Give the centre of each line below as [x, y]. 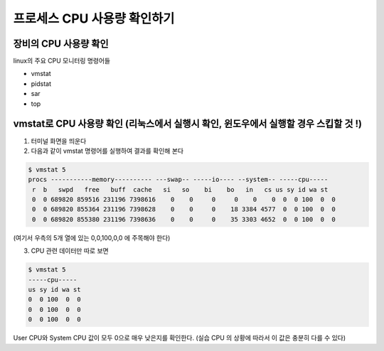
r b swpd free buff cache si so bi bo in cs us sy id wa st [180, 189]
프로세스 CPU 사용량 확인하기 [94, 18]
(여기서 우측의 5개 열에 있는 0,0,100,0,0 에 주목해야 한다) [92, 237]
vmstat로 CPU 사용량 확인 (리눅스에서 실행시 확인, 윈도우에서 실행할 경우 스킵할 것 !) [188, 124]
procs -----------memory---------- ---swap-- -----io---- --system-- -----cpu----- [178, 180]
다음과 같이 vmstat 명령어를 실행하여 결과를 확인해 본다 [107, 151]
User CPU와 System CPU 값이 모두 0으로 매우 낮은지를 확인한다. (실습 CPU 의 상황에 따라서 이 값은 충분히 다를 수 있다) [180, 338]
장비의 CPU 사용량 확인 [61, 44]
